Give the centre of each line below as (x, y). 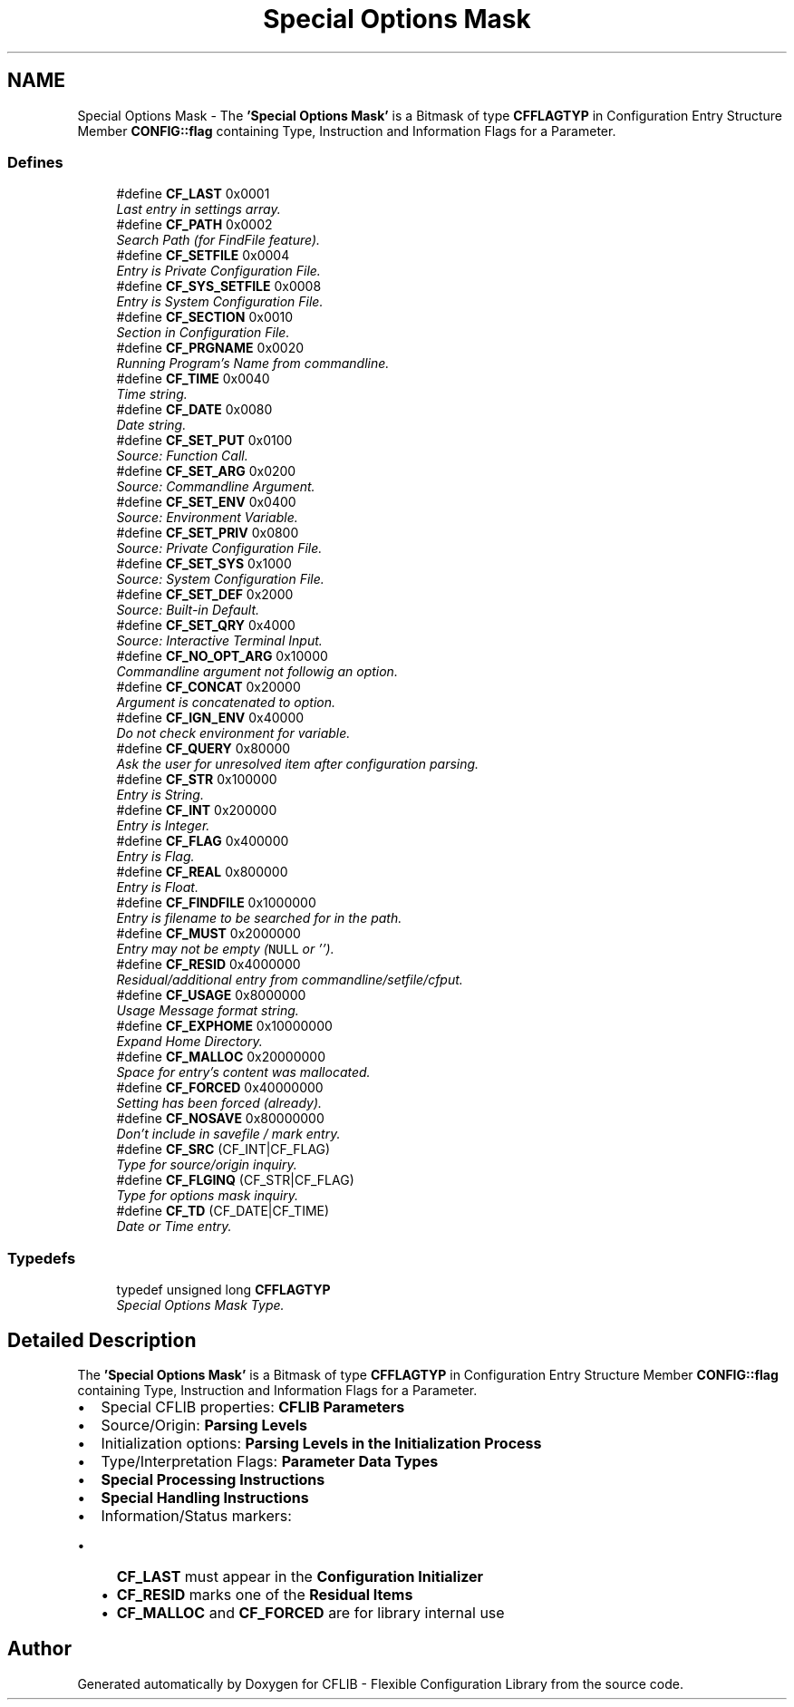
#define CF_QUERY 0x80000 (203, 749)
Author (39, 1649)
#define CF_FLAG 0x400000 (203, 841)
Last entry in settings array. (198, 209)
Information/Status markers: (196, 1515)
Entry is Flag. (155, 857)
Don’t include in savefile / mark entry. (228, 1134)
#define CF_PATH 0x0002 (194, 225)
